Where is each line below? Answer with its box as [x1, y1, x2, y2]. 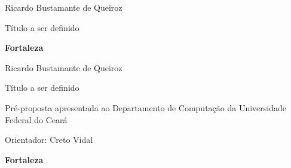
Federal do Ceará [5, 113, 68, 126]
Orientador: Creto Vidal [5, 133, 93, 146]
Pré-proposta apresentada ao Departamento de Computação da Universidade [5, 101, 286, 114]
